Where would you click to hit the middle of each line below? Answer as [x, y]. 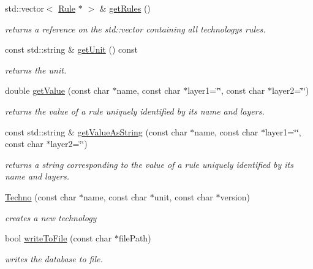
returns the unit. [36, 70]
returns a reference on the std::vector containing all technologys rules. [135, 28]
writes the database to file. [54, 258]
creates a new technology [51, 217]
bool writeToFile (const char [58, 238]
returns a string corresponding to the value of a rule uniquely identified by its [149, 164]
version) [235, 196]
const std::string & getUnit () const [71, 49]
